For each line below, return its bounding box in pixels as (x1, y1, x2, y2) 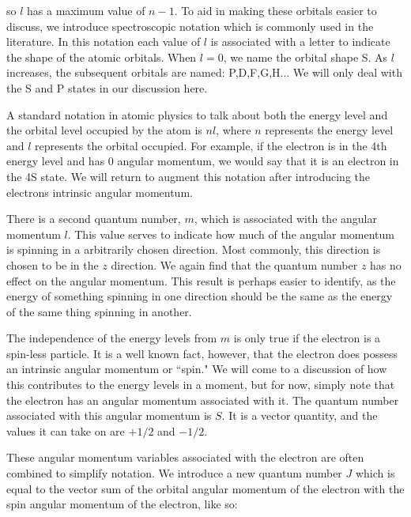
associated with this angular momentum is (6, 407, 212, 424)
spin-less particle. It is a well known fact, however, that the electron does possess (6, 345, 398, 361)
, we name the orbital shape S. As (223, 48, 388, 65)
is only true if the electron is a (233, 330, 381, 346)
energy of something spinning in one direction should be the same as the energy (6, 288, 393, 304)
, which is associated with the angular (194, 210, 377, 227)
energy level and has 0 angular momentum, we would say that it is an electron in (6, 153, 399, 169)
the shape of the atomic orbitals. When (6, 48, 197, 65)
